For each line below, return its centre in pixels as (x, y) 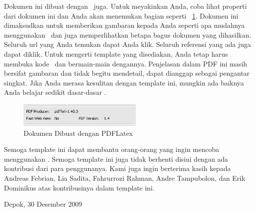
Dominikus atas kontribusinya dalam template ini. (79, 187)
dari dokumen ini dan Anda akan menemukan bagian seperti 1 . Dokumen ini (121, 15)
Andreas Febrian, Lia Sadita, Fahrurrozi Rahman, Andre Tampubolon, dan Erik (125, 178)
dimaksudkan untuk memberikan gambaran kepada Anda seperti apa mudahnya (125, 25)
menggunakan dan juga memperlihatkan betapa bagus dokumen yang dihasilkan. (127, 34)
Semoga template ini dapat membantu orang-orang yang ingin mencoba (112, 149)
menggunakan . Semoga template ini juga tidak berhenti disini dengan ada (116, 159)
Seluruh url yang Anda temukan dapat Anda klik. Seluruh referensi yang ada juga (127, 44)
